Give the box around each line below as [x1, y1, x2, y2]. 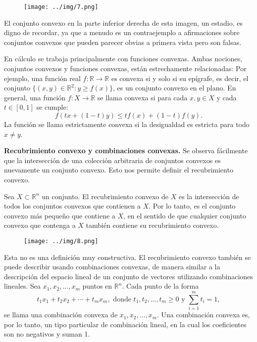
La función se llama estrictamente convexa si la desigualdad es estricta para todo [4, 119, 250, 129]
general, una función [4, 92, 66, 102]
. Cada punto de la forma [122, 281, 199, 291]
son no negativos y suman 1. [4, 329, 90, 339]
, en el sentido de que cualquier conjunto [123, 210, 246, 220]
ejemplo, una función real [4, 73, 81, 83]
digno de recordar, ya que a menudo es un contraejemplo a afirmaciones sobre [4, 27, 240, 38]
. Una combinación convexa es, [157, 309, 250, 320]
